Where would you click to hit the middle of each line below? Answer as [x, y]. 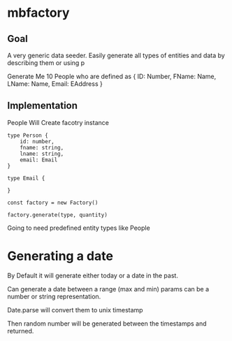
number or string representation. [54, 296]
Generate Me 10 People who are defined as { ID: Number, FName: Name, [112, 76]
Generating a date [60, 256]
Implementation [43, 106]
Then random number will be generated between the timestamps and [107, 324]
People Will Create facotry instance [58, 122]
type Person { [28, 135]
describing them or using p [46, 63]
